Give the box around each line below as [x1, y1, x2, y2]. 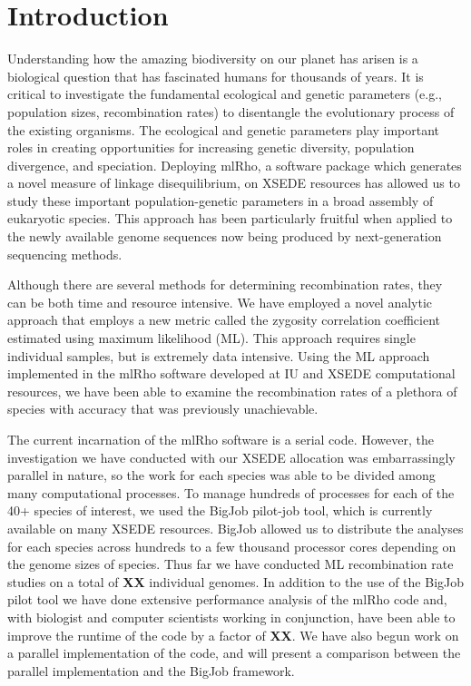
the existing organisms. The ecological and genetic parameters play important [7, 120, 440, 139]
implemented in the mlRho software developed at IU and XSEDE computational [7, 364, 456, 383]
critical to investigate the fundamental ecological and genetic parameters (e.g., [7, 84, 442, 103]
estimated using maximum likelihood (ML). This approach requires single [7, 328, 416, 348]
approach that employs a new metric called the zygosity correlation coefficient [7, 310, 441, 329]
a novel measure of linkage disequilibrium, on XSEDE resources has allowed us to [7, 173, 460, 192]
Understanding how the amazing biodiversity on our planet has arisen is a [7, 49, 418, 68]
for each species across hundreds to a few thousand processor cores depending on [7, 536, 456, 555]
